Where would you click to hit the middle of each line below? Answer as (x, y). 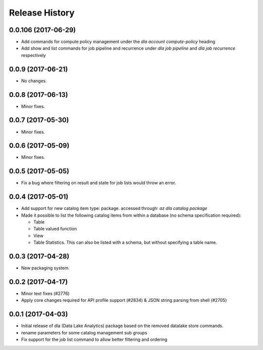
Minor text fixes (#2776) (46, 294)
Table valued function (55, 229)
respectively (34, 55)
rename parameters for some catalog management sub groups (84, 332)
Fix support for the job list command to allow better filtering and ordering (94, 340)
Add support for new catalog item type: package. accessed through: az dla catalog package (114, 208)
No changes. (34, 81)
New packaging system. (46, 268)
